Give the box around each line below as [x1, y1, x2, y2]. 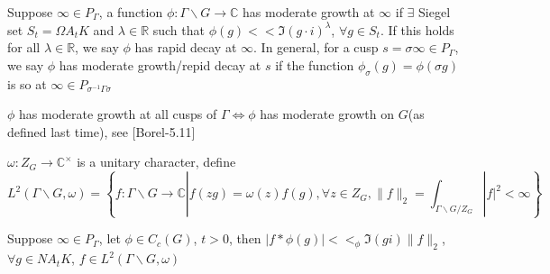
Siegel [418, 3, 451, 21]
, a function [98, 3, 163, 21]
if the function [275, 55, 354, 74]
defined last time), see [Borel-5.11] [7, 122, 196, 141]
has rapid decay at [134, 38, 237, 57]
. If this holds [380, 20, 454, 39]
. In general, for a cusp [253, 38, 379, 57]
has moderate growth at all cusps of [19, 105, 217, 123]
